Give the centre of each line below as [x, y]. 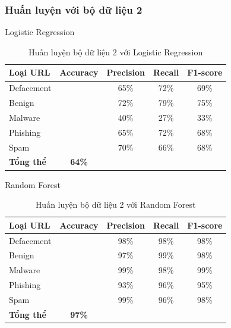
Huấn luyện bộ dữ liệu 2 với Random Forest [115, 204]
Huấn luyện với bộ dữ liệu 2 [74, 9]
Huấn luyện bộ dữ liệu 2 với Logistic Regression [116, 51]
